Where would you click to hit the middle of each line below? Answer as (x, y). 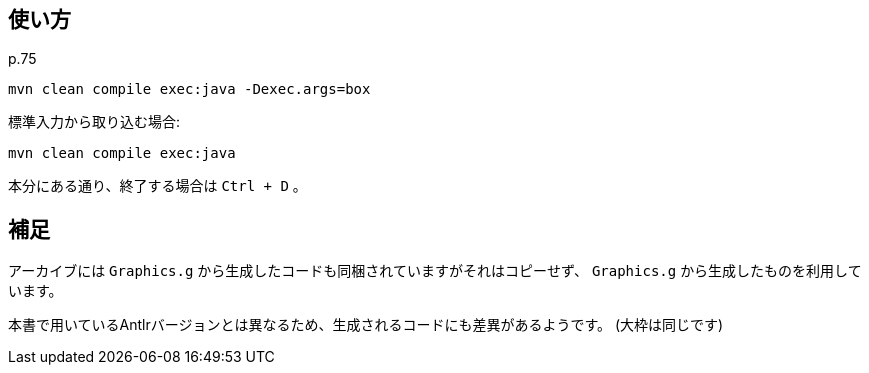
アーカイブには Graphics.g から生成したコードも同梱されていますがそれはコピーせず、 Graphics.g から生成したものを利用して (435, 271)
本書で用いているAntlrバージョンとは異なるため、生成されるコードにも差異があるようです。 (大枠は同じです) (366, 325)
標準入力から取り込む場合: (94, 122)
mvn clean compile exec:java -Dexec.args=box (189, 89)
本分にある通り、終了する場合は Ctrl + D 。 (157, 186)
